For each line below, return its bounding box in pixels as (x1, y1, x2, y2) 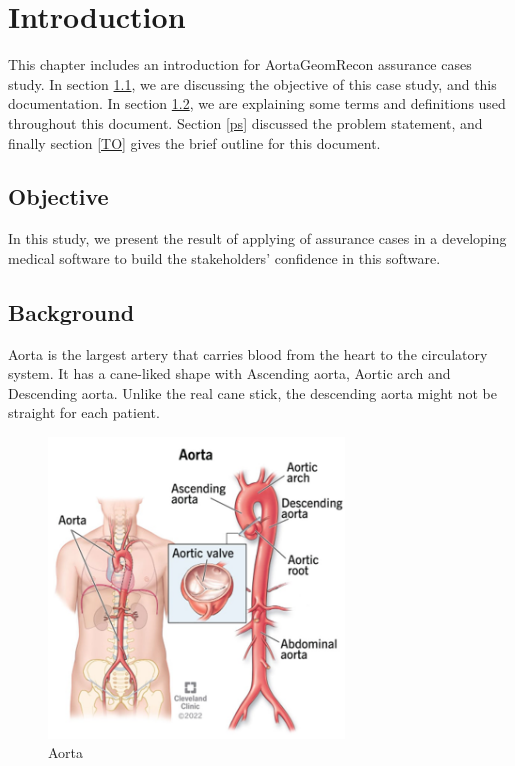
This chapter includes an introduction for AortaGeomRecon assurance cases (8, 54, 472, 75)
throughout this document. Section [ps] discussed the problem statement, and (8, 112, 483, 133)
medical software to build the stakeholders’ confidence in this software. (8, 247, 441, 268)
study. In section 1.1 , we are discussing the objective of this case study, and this (8, 73, 497, 94)
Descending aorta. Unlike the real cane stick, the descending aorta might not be (8, 382, 497, 403)
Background (8, 296, 135, 327)
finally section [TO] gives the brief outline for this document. (8, 132, 381, 153)
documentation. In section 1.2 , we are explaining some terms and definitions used (8, 93, 506, 114)
